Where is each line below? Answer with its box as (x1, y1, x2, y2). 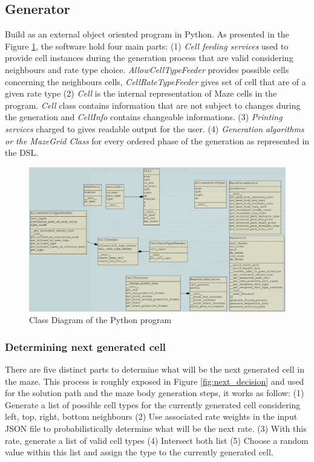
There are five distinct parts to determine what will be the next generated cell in (5, 363, 304, 376)
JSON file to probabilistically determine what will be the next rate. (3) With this (5, 422, 307, 435)
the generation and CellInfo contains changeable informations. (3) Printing (5, 111, 283, 123)
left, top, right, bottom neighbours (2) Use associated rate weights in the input (5, 410, 298, 423)
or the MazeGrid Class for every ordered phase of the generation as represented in (5, 134, 310, 147)
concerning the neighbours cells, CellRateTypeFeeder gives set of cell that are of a (5, 75, 306, 88)
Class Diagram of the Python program (29, 313, 172, 326)
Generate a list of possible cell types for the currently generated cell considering (5, 398, 301, 411)
